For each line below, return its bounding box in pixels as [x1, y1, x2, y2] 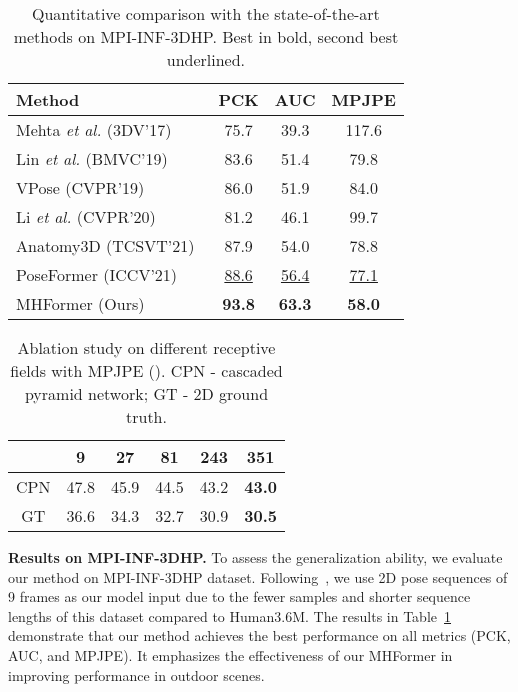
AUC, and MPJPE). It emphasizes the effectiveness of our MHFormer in [8, 644, 453, 665]
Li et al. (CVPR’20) [16, 205, 156, 228]
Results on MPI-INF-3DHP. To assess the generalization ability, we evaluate [8, 547, 503, 567]
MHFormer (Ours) [16, 292, 145, 315]
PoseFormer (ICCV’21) [16, 263, 178, 286]
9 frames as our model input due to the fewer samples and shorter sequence [8, 586, 471, 607]
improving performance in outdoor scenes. [8, 664, 265, 685]
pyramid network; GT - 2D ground [24, 382, 269, 405]
